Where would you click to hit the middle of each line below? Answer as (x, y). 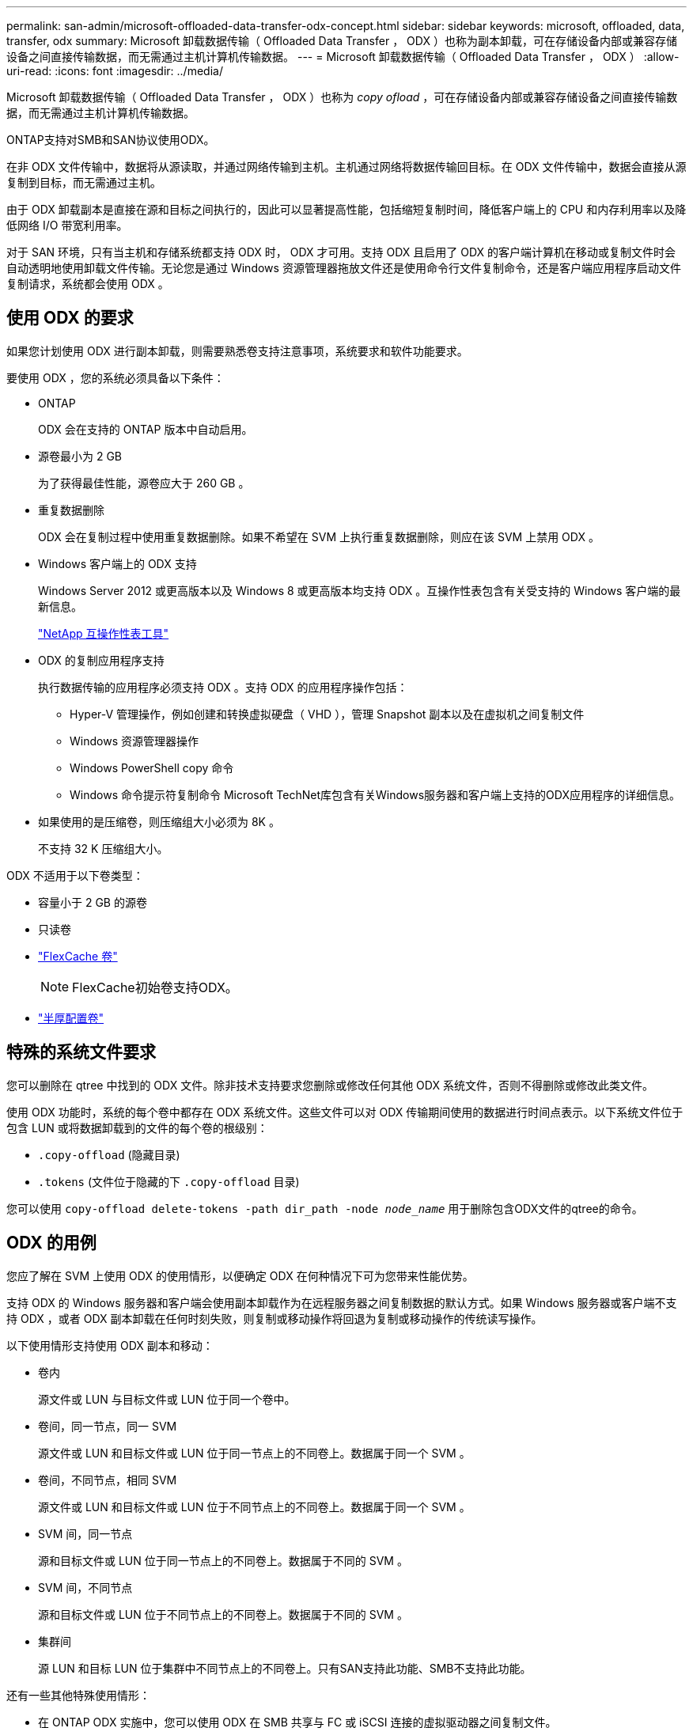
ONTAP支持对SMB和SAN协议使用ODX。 (111, 140)
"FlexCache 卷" (78, 956)
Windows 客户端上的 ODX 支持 (117, 563)
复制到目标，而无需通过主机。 (84, 182)
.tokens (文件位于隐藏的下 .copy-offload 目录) (169, 1181)
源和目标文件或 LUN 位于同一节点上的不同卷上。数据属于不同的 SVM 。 (223, 1560)
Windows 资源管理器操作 (134, 741)
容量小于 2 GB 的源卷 (93, 902)
